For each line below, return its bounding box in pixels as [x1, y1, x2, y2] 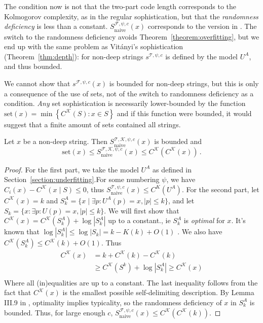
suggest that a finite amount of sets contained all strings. [4, 119, 181, 129]
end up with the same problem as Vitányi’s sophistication [4, 41, 183, 52]
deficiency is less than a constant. [4, 21, 108, 31]
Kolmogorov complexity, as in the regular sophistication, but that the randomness [4, 11, 258, 21]
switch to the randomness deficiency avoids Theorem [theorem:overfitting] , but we [4, 31, 259, 42]
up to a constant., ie [108, 215, 171, 226]
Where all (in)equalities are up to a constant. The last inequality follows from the [4, 277, 258, 288]
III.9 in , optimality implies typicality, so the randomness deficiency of [4, 297, 222, 307]
